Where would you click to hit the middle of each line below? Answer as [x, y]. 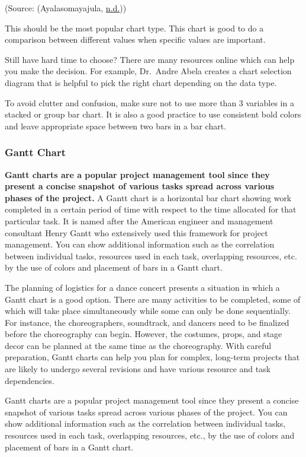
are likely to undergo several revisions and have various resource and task [138, 369]
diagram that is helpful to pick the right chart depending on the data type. [141, 82]
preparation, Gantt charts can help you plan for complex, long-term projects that [152, 357]
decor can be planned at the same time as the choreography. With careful [138, 345]
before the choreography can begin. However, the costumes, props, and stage [144, 334]
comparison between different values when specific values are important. [135, 39]
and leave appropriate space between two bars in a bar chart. [116, 126]
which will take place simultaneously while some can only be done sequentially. [148, 311]
